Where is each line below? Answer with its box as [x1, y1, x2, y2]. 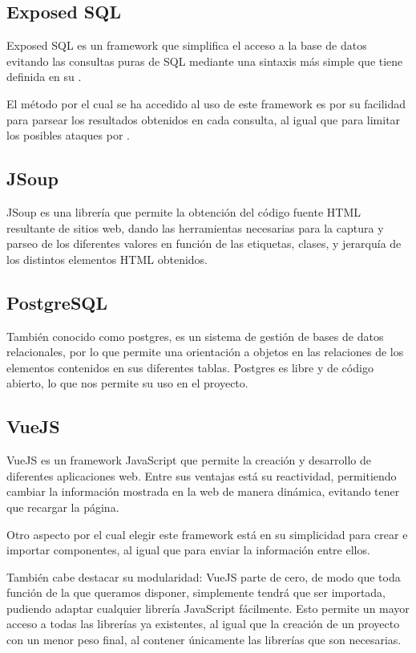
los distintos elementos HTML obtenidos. [6, 250, 208, 267]
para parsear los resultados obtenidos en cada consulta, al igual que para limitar [6, 111, 401, 128]
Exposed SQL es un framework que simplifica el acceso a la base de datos [6, 37, 367, 54]
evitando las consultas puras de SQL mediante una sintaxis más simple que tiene [6, 52, 403, 69]
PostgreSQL [6, 290, 108, 314]
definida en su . [6, 68, 82, 85]
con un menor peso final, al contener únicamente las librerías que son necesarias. [6, 631, 402, 648]
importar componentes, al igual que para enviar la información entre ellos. [6, 541, 370, 558]
